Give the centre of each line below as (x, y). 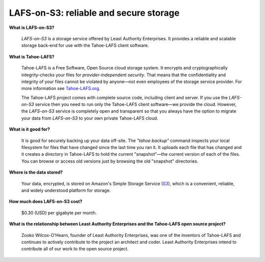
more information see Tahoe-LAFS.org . (61, 88)
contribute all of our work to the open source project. (75, 249)
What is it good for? (29, 129)
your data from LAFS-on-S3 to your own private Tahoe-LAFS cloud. (90, 118)
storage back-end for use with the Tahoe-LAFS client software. (85, 45)
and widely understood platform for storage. (66, 190)
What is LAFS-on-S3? (32, 28)
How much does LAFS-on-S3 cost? (46, 202)
